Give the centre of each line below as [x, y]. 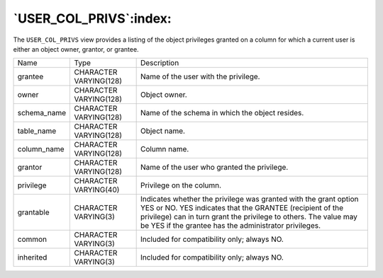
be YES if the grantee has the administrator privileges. [231, 226]
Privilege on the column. [181, 185]
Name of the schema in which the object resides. [222, 113]
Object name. [163, 131]
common [32, 239]
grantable [33, 212]
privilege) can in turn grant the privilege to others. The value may [249, 217]
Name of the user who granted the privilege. [214, 168]
